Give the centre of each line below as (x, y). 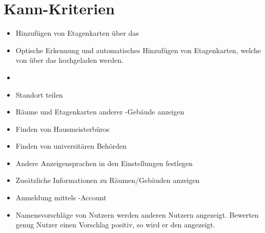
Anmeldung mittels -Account (61, 197)
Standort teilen (39, 94)
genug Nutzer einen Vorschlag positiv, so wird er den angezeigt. (115, 225)
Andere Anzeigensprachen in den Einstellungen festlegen (104, 163)
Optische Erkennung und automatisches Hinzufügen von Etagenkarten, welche (138, 50)
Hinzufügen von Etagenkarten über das (77, 33)
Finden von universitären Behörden (71, 146)
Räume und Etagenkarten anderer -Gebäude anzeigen (100, 112)
